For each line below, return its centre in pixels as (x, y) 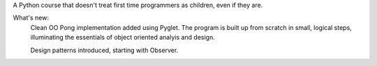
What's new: (31, 18)
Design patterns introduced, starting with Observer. (104, 50)
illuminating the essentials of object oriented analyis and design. (123, 38)
